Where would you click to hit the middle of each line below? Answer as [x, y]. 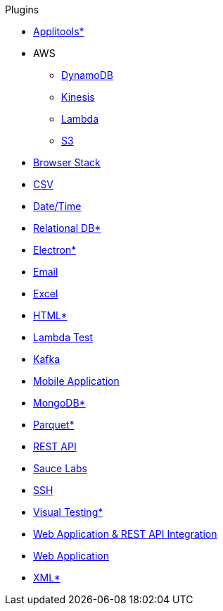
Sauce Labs [60, 468]
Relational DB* [67, 228]
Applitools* [59, 31]
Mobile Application [76, 381]
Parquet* [54, 425]
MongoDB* [59, 403]
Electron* [55, 250]
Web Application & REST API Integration [125, 534]
